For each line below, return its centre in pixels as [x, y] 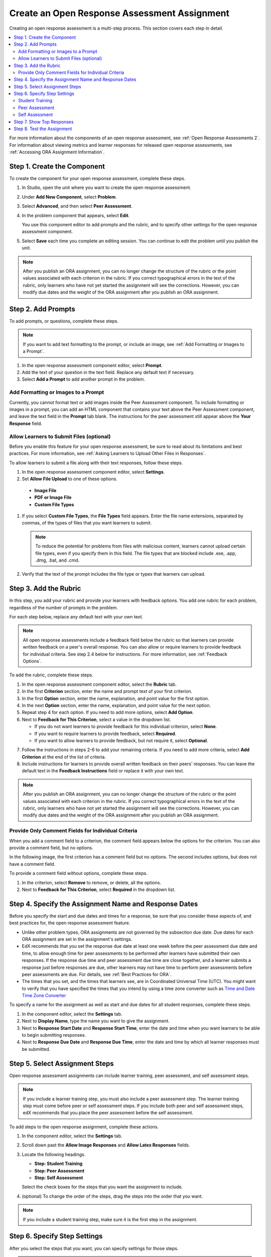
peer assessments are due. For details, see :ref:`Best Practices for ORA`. [97, 974]
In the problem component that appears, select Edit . [76, 215]
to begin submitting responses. [54, 1035]
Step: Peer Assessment [59, 1171]
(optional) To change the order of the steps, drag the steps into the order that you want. [112, 1196]
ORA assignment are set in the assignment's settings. [77, 939]
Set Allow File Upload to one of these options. [70, 479]
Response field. [26, 423]
